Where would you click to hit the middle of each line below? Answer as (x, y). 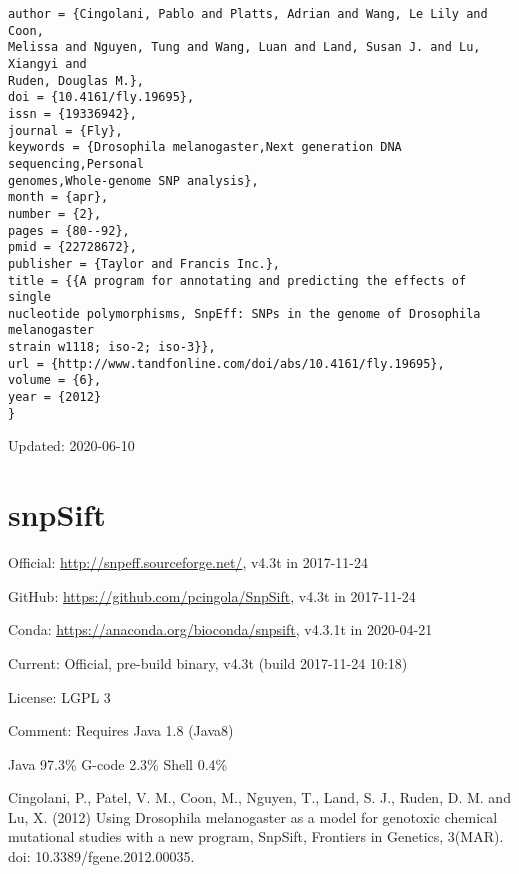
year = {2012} (55, 397)
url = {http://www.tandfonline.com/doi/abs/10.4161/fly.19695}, (226, 363)
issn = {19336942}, (72, 113)
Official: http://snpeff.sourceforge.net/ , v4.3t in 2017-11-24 (188, 562)
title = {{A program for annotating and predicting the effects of (237, 280)
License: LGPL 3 (59, 696)
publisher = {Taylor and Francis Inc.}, (144, 263)
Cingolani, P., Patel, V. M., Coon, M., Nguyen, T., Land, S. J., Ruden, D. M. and (259, 797)
